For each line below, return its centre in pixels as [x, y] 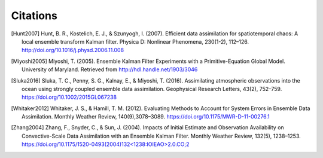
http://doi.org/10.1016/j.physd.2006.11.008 [73, 50]
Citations [34, 16]
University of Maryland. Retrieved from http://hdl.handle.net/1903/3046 [110, 69]
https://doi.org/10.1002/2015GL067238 [69, 97]
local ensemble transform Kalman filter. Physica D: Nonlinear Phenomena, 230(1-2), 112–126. [135, 41]
